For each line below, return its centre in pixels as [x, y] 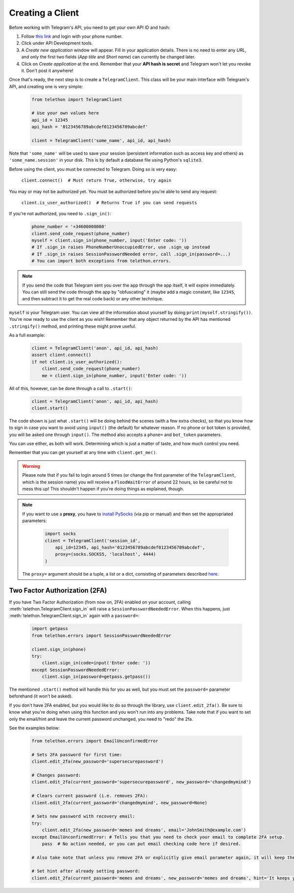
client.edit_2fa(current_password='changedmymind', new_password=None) [120, 803]
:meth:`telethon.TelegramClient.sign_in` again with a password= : [74, 616]
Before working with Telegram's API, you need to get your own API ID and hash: [89, 27]
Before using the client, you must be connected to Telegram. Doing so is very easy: [93, 169]
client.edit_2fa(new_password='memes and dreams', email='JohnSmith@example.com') [144, 830]
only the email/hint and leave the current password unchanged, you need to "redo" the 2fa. [101, 719]
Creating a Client [44, 13]
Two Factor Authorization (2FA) [58, 590]
